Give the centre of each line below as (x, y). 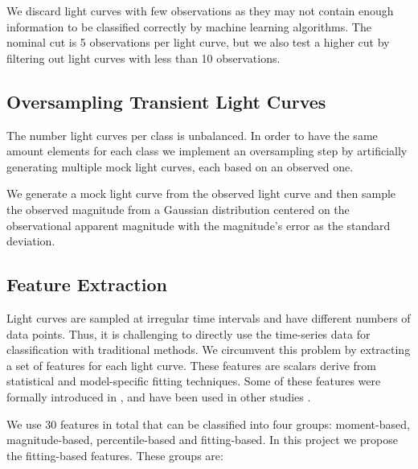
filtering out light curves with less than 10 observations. (143, 58)
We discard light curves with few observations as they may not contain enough (200, 10)
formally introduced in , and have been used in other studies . (159, 396)
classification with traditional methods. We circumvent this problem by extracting (209, 350)
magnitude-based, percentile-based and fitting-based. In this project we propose (203, 440)
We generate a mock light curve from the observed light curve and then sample (201, 193)
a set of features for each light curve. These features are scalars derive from (191, 365)
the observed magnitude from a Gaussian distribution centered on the (178, 209)
